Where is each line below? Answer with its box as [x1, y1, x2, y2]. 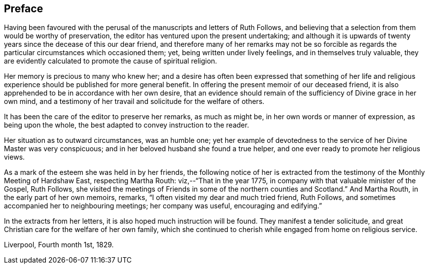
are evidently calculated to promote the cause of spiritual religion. [4, 57, 217, 66]
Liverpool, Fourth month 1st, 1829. [4, 240, 114, 249]
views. [4, 153, 25, 162]
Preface [4, 2, 43, 15]
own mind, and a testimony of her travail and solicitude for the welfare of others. [4, 97, 265, 106]
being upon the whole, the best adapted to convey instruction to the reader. [4, 121, 249, 130]
